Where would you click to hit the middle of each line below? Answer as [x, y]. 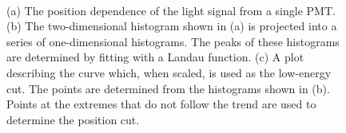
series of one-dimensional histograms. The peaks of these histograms [173, 41]
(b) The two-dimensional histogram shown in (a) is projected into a [172, 26]
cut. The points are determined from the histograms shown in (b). [168, 88]
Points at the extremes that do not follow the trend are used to [161, 104]
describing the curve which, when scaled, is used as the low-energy [169, 72]
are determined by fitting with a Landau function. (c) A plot [155, 57]
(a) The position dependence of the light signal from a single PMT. [171, 10]
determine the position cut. [73, 119]
